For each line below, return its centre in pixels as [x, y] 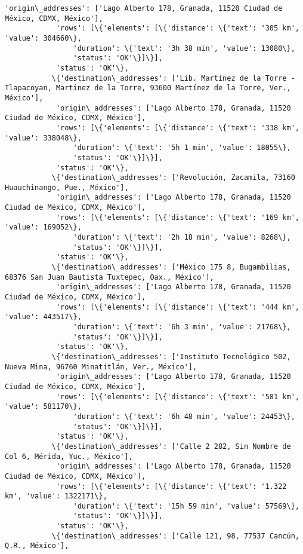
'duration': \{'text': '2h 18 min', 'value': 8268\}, [182, 238]
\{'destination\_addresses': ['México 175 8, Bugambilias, [171, 267]
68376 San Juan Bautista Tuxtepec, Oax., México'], [109, 277]
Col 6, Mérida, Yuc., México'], [69, 456]
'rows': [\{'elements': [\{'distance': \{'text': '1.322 [171, 486]
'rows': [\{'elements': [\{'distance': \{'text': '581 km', [177, 397]
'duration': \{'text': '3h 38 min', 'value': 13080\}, [184, 48]
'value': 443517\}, [43, 317]
